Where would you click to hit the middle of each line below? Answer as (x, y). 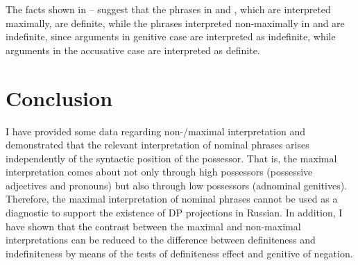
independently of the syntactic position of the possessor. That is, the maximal (171, 158)
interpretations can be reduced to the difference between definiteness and (161, 240)
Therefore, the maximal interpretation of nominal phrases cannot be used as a (172, 199)
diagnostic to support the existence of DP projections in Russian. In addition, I (174, 213)
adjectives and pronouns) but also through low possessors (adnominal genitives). (176, 185)
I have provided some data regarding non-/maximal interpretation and (155, 131)
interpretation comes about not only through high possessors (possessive (159, 172)
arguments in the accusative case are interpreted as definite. (133, 50)
